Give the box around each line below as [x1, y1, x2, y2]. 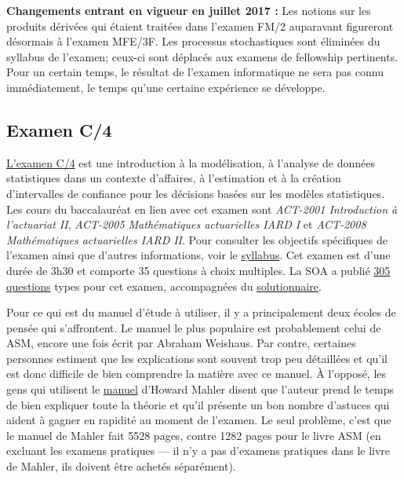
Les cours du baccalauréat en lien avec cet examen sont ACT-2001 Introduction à [6, 200, 398, 217]
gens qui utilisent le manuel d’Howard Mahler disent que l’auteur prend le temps [6, 381, 394, 398]
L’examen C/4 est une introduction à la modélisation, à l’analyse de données [6, 154, 375, 170]
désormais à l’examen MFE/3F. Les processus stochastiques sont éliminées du [6, 33, 380, 49]
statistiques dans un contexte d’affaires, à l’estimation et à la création [6, 170, 341, 186]
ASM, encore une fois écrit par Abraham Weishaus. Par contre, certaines [6, 335, 356, 351]
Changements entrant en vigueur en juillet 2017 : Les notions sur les [6, 2, 371, 18]
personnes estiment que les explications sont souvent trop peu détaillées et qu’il [6, 350, 388, 366]
